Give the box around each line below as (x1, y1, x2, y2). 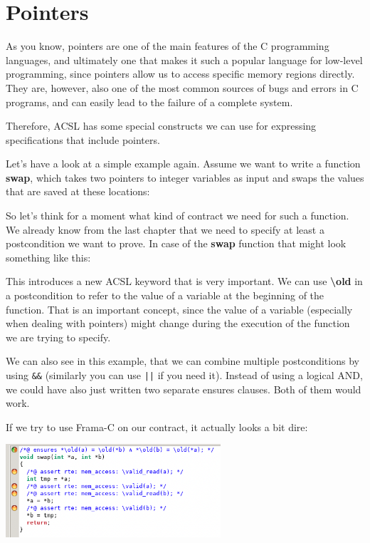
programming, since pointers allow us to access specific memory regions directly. (6, 66, 355, 81)
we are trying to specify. (6, 329, 111, 344)
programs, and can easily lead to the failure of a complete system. (6, 94, 293, 109)
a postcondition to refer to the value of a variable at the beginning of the (6, 288, 324, 303)
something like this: (6, 249, 91, 264)
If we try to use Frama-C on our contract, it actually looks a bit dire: (6, 419, 308, 434)
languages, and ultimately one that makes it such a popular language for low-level (6, 52, 363, 67)
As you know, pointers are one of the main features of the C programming (6, 38, 329, 53)
